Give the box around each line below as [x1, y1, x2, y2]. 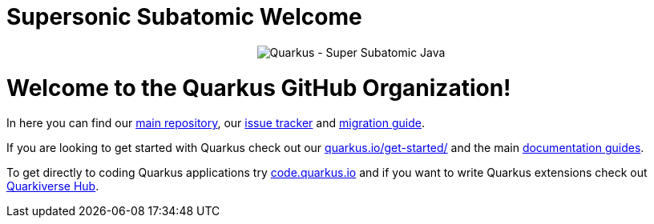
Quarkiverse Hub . [6, 179, 99, 194]
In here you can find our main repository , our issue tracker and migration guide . [6, 116, 425, 130]
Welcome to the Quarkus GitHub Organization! [6, 74, 511, 102]
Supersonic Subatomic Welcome [6, 3, 362, 30]
